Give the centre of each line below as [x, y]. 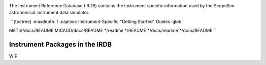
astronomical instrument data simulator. [49, 13]
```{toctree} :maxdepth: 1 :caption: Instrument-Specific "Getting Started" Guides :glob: [96, 22]
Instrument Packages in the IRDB [61, 44]
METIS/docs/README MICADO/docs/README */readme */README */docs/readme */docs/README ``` [114, 31]
